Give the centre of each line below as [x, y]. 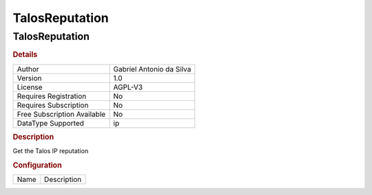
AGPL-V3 [128, 87]
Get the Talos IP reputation [51, 151]
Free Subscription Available [61, 114]
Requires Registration [52, 96]
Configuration [37, 165]
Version [29, 78]
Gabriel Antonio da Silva [152, 69]
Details [25, 55]
